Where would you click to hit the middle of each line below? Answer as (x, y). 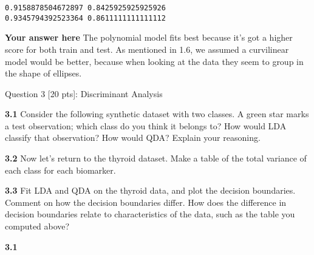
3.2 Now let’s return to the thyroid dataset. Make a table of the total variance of (156, 158)
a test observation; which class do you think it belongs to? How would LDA (146, 125)
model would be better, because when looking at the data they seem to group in (154, 61)
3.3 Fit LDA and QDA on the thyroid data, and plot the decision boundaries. (150, 190)
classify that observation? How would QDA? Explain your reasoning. (133, 138)
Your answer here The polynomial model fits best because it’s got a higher (149, 37)
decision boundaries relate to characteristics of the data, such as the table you (150, 214)
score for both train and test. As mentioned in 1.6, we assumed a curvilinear (147, 49)
